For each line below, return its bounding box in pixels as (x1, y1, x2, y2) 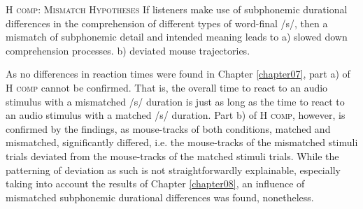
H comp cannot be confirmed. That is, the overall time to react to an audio (6, 80, 328, 94)
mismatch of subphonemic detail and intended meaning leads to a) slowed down (6, 29, 348, 44)
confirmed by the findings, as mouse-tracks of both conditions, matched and (6, 121, 331, 136)
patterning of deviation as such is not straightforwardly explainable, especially (6, 162, 341, 177)
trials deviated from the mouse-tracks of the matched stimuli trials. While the (6, 148, 339, 163)
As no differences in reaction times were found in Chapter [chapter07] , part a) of (6, 66, 350, 81)
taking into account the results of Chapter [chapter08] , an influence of (6, 176, 305, 191)
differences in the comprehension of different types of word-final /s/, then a (6, 15, 328, 30)
